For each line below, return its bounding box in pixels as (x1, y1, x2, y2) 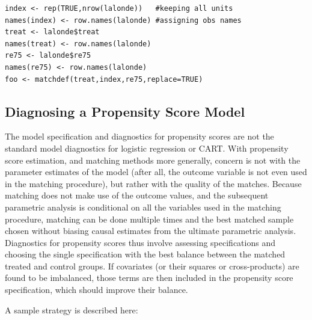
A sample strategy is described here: (5, 303, 138, 316)
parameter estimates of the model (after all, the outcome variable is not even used (5, 165, 307, 178)
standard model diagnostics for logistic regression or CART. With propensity (5, 141, 289, 154)
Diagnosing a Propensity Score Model (5, 102, 245, 120)
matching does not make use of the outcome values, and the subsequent (5, 189, 269, 202)
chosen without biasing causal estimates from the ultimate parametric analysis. (5, 224, 296, 237)
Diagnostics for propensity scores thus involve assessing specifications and (5, 236, 275, 248)
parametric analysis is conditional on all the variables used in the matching (5, 200, 281, 213)
